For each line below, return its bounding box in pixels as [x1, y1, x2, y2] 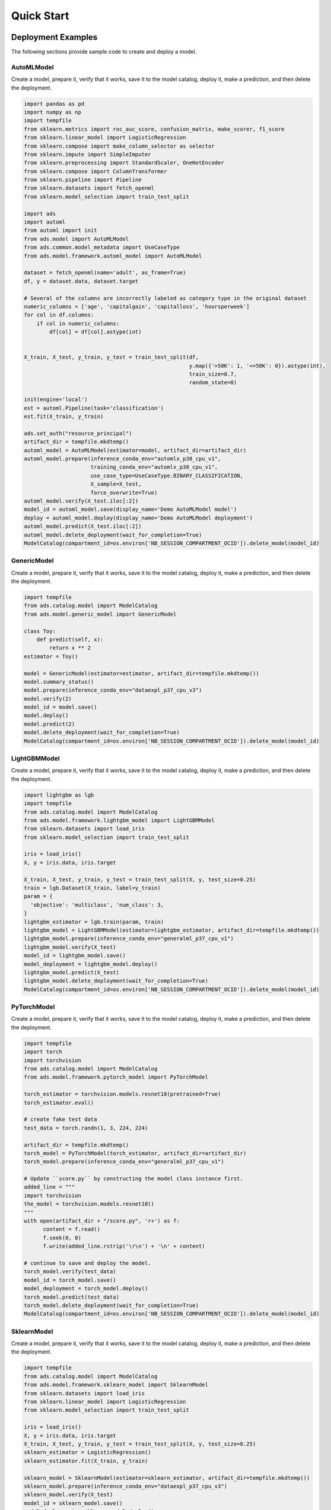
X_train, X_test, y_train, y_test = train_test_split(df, [24, 354, 199, 361]
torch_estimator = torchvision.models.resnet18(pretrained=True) [24, 1091, 221, 1097]
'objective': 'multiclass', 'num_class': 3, [30, 901, 164, 908]
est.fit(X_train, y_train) [24, 413, 104, 420]
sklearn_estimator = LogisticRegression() [24, 1449, 151, 1456]
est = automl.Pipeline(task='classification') [24, 405, 164, 411]
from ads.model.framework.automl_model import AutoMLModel [24, 252, 202, 259]
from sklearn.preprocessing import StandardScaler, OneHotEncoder [24, 159, 224, 166]
